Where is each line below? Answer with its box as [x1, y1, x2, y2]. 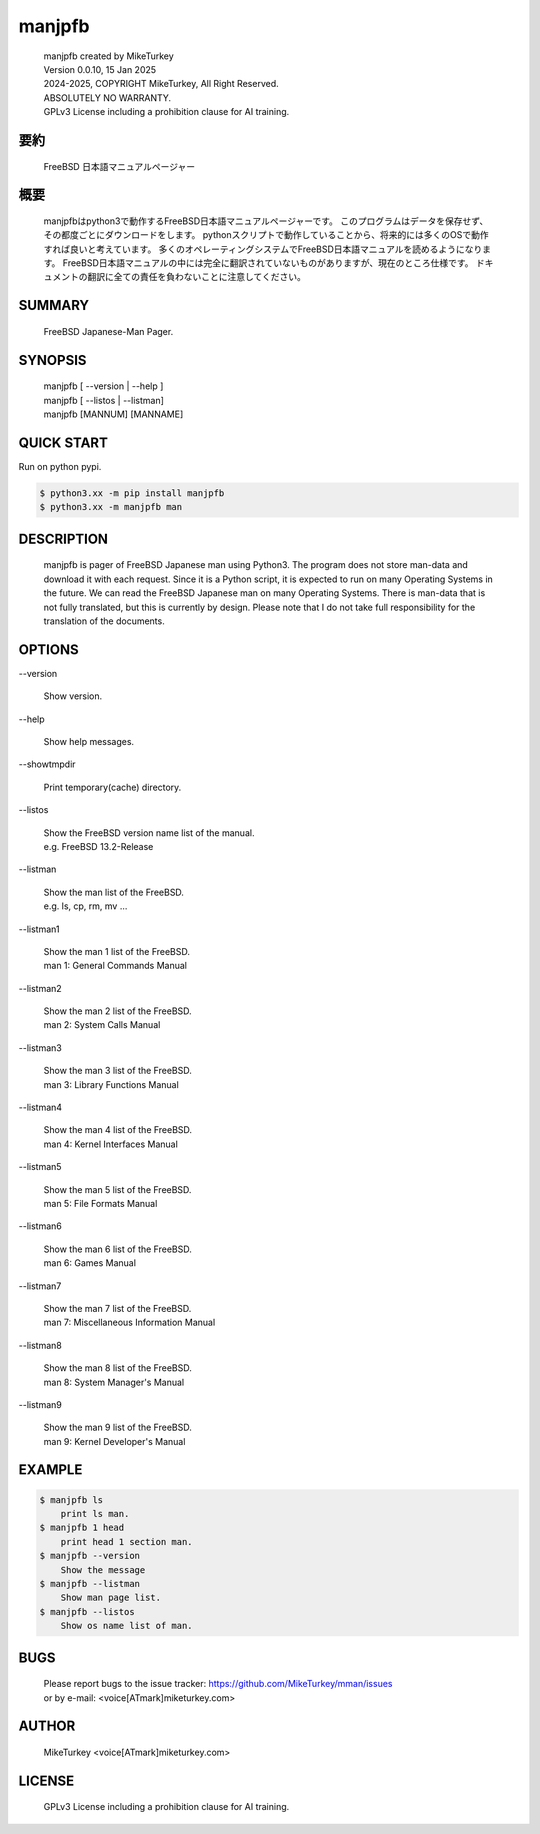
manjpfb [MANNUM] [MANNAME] [43, 408, 184, 420]
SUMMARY [18, 297, 90, 314]
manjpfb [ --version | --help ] [43, 380, 164, 392]
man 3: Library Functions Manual [43, 1078, 179, 1090]
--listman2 [18, 982, 62, 994]
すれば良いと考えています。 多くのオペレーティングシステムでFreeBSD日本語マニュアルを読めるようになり [43, 243, 483, 255]
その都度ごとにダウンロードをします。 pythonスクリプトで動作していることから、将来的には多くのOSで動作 [43, 229, 489, 241]
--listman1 [18, 923, 60, 935]
